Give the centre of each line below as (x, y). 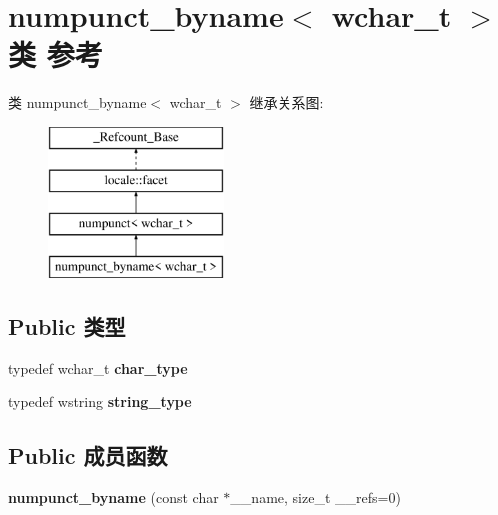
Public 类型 (67, 326)
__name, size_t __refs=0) (315, 497)
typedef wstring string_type (100, 401)
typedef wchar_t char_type (98, 367)
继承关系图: (286, 102)
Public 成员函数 (88, 455)
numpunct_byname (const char (113, 497)
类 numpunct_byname (77, 102)
